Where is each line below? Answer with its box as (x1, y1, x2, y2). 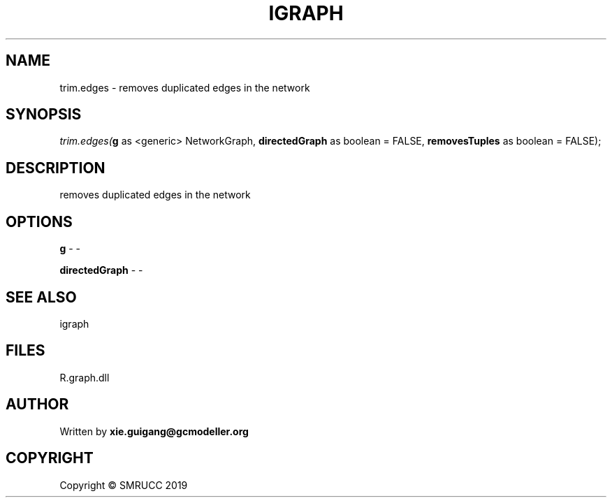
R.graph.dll (59, 371, 110, 384)
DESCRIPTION (6, 159, 105, 177)
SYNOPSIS (6, 105, 82, 124)
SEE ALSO (6, 288, 77, 306)
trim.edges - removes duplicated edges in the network (59, 81, 310, 94)
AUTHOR (6, 395, 69, 414)
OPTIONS (6, 212, 73, 231)
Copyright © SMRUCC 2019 (59, 479, 188, 491)
